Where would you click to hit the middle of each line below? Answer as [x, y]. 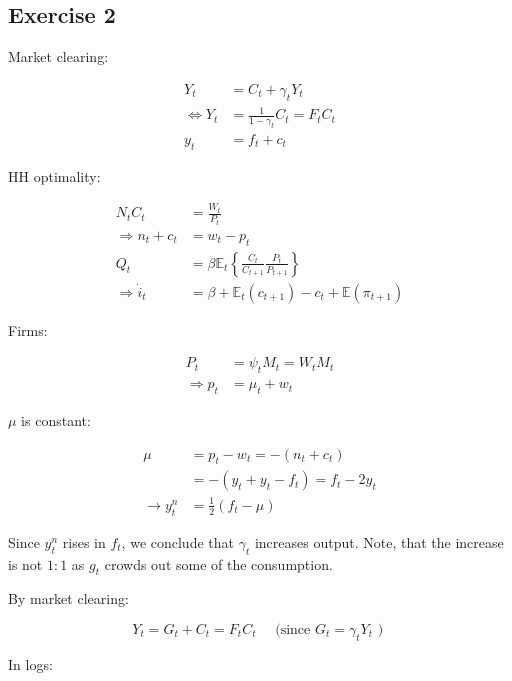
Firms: [28, 329]
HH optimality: [54, 175]
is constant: [56, 419]
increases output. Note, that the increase [379, 541]
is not [25, 563]
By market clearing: [68, 598]
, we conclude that [177, 541]
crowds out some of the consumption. [218, 563]
